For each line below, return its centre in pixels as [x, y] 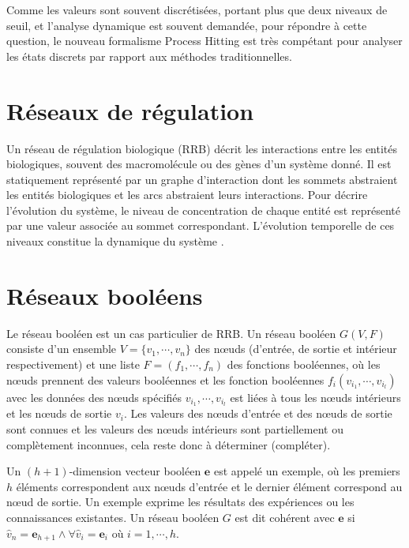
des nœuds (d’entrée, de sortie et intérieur [296, 349]
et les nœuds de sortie [59, 413]
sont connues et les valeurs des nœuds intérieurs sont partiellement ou [175, 429]
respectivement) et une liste [73, 364]
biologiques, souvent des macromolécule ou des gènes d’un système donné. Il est [199, 164]
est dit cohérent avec [285, 517]
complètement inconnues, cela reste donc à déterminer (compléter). [169, 444]
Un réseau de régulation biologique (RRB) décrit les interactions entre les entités [202, 148]
